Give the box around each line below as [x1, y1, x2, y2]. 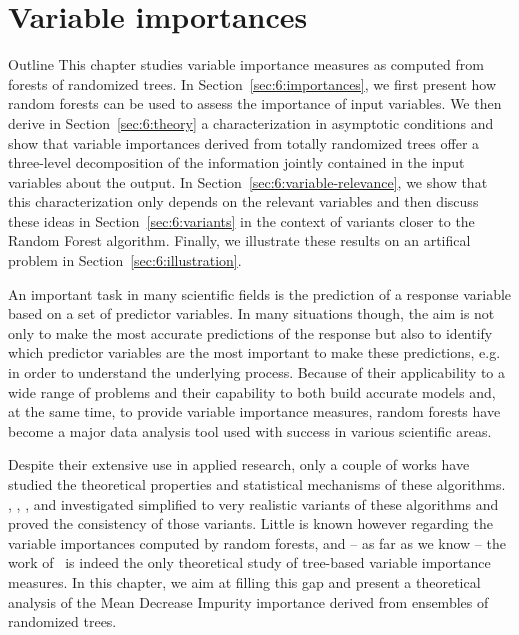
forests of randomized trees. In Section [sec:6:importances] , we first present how [8, 73, 497, 94]
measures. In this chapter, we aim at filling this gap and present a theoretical [8, 571, 481, 592]
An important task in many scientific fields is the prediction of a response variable [8, 283, 512, 304]
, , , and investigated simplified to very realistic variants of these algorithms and [8, 493, 499, 514]
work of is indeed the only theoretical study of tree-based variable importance [8, 552, 491, 573]
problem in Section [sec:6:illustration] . [8, 250, 242, 271]
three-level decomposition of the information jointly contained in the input [8, 152, 465, 173]
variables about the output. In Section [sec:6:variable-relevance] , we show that [8, 171, 488, 192]
